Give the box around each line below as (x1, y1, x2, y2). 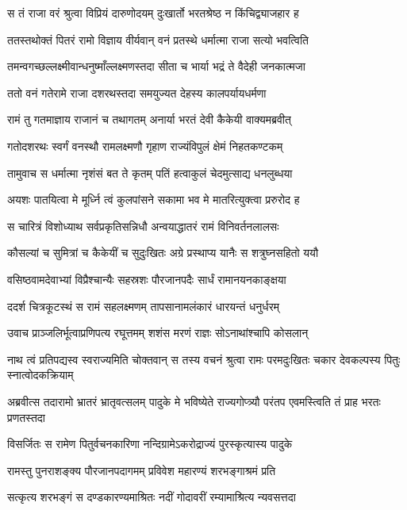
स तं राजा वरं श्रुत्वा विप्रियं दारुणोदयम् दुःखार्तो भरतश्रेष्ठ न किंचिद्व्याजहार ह (7, 5, 299, 21)
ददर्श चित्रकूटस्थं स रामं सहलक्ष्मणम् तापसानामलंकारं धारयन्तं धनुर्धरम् (7, 297, 279, 314)
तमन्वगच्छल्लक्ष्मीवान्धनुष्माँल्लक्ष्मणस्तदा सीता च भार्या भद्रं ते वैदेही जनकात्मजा (7, 58, 305, 75)
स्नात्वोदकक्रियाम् (7, 366, 74, 383)
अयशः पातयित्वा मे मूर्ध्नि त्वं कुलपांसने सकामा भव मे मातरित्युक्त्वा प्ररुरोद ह (7, 191, 300, 208)
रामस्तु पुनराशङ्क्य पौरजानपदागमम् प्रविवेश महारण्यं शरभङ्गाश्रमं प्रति (7, 462, 276, 478)
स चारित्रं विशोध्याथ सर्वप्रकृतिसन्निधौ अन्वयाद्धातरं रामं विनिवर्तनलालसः (7, 217, 279, 234)
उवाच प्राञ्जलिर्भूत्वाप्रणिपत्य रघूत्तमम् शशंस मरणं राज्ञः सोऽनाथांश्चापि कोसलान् (7, 324, 309, 341)
